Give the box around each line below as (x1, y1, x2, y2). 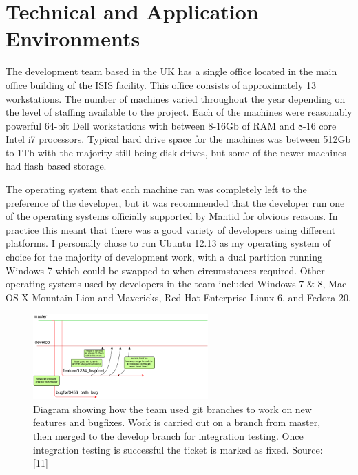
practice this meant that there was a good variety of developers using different (6, 222, 336, 236)
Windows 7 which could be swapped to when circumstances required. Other (6, 263, 325, 277)
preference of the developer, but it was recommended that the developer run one (6, 195, 345, 210)
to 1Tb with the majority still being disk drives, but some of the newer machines (6, 145, 346, 159)
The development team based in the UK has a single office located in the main (6, 64, 337, 79)
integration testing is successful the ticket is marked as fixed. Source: (33, 442, 323, 456)
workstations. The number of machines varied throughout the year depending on (6, 91, 346, 105)
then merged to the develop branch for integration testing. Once (33, 428, 304, 443)
